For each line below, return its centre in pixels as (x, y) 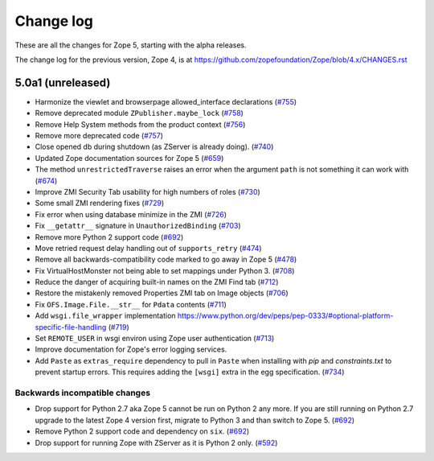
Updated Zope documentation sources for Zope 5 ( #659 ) (129, 158)
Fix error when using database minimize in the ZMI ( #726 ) (131, 214)
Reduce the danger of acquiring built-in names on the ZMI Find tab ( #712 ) (157, 282)
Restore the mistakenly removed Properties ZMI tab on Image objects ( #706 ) (162, 293)
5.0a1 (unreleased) (63, 82)
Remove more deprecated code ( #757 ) (99, 136)
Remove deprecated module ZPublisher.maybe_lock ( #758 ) (139, 113)
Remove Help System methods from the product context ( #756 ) (140, 124)
